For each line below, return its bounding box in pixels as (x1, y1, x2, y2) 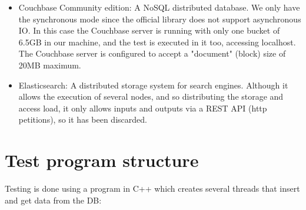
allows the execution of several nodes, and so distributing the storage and (18, 90, 284, 103)
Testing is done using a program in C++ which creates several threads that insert (5, 182, 300, 195)
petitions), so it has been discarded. (18, 113, 147, 126)
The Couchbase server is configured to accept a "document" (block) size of (18, 47, 286, 60)
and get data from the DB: (5, 193, 102, 206)
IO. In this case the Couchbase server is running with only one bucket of (18, 24, 280, 37)
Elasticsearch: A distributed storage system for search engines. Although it (18, 78, 288, 91)
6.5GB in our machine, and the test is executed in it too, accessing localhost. (18, 35, 296, 48)
